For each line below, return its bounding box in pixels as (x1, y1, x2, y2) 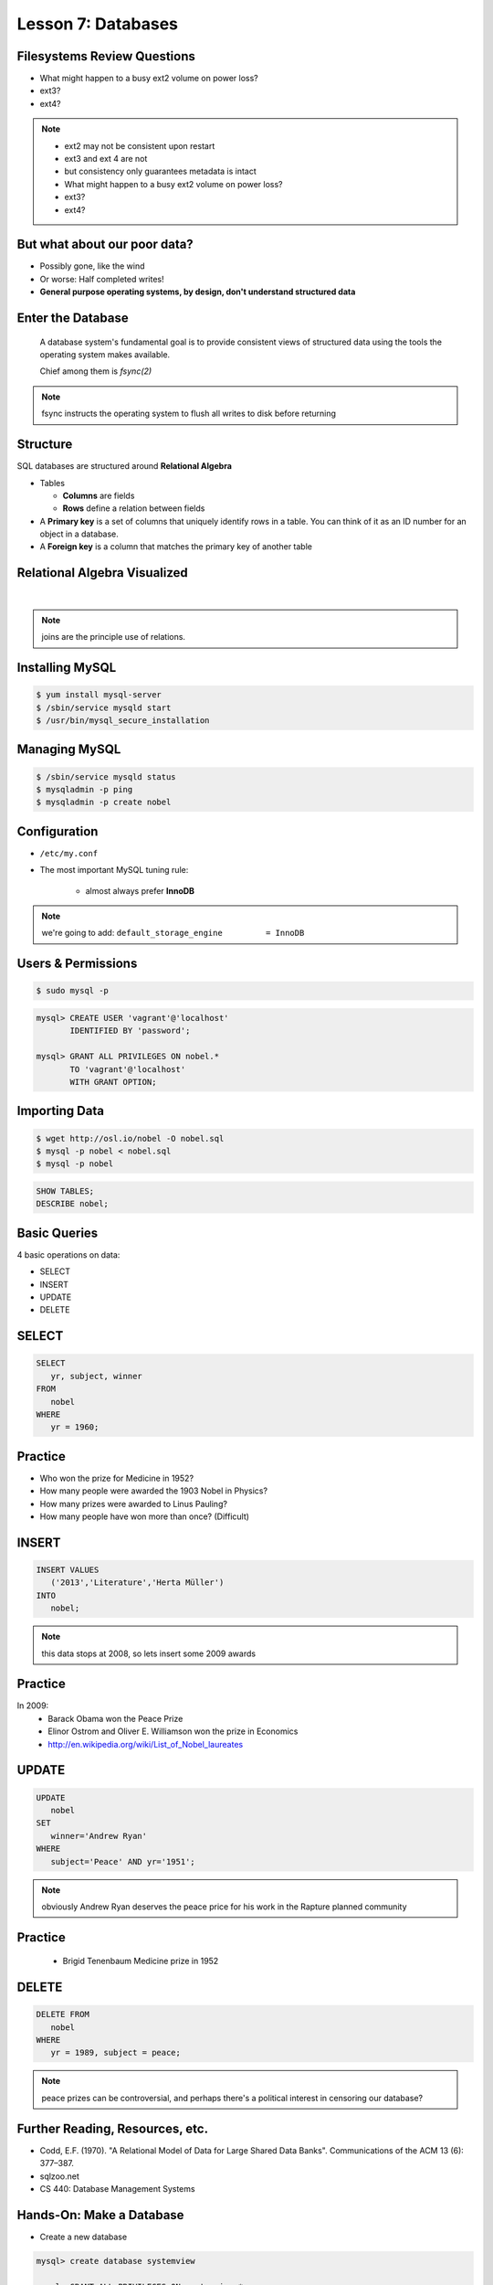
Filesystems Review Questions (16, 48, 196, 64)
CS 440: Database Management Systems (39, 2183, 195, 2194)
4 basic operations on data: (16, 1249, 121, 1260)
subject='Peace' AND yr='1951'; (50, 1856, 195, 1866)
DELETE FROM (36, 2009, 90, 2020)
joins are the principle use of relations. (41, 632, 186, 643)
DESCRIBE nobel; (36, 1198, 110, 1209)
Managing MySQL (16, 741, 121, 758)
